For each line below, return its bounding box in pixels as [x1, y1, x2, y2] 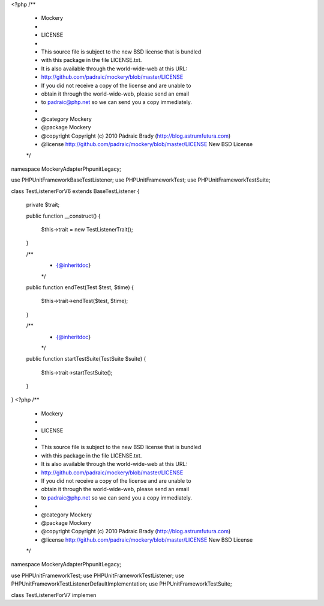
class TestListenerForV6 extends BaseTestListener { [11, 187, 140, 195]
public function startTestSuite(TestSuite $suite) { [26, 355, 146, 363]
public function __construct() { [26, 212, 101, 219]
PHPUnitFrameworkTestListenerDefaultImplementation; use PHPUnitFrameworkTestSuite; [11, 580, 232, 587]
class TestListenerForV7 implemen [11, 591, 97, 598]
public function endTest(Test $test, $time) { [26, 283, 134, 291]
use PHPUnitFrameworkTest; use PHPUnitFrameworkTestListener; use [11, 572, 185, 579]
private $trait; [26, 201, 60, 209]
